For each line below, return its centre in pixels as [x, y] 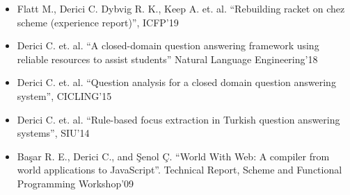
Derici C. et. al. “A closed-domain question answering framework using [168, 45]
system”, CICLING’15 [64, 95]
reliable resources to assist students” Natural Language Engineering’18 [167, 59]
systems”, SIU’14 [53, 133]
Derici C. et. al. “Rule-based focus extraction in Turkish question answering [178, 119]
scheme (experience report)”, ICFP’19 [98, 22]
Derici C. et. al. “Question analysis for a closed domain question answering [176, 82]
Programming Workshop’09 [75, 183]
